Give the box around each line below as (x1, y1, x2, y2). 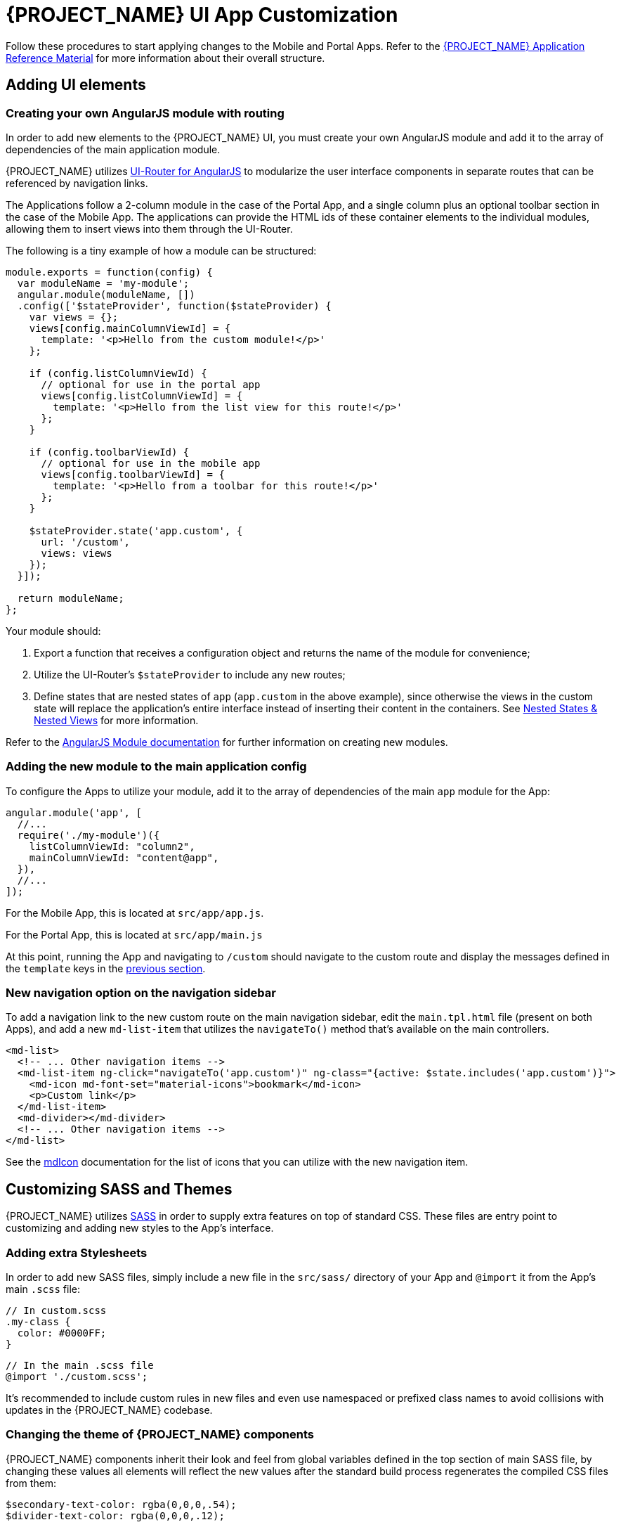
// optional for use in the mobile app (41, 457, 261, 469)
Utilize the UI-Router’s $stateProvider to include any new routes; (34, 668, 346, 681)
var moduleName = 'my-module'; (17, 277, 190, 289)
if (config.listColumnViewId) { (29, 367, 207, 379)
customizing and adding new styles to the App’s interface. (6, 1222, 274, 1235)
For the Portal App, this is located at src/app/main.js (6, 928, 263, 941)
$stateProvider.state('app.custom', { (29, 524, 243, 536)
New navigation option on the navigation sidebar (6, 986, 276, 1000)
